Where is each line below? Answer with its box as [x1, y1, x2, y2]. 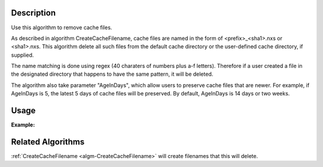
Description [11, 8, 56, 18]
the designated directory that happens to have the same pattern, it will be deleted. [11, 70, 214, 78]
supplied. [11, 51, 34, 58]
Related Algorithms [11, 137, 85, 147]
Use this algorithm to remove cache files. [11, 24, 112, 31]
